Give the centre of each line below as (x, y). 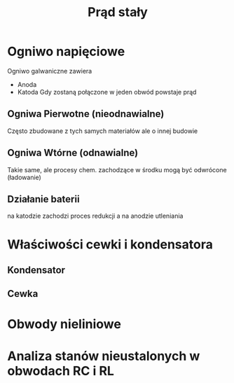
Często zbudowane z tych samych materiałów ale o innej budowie (103, 131)
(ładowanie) (25, 177)
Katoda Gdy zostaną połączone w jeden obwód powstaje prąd (107, 92)
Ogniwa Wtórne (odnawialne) (73, 153)
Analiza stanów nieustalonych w (104, 356)
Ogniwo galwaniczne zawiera (50, 71)
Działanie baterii (43, 199)
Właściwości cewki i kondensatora (110, 244)
